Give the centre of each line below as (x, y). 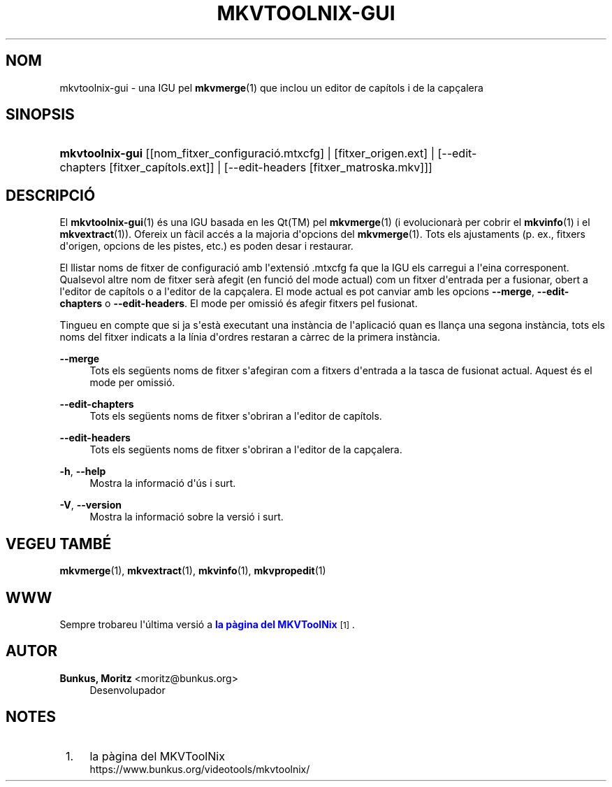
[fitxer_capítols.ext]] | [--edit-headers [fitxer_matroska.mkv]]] (271, 168)
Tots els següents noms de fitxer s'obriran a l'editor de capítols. (236, 416)
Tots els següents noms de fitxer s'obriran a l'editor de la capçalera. (246, 450)
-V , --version (90, 505)
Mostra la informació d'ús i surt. (163, 483)
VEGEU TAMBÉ (59, 544)
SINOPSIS (40, 115)
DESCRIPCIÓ (51, 195)
